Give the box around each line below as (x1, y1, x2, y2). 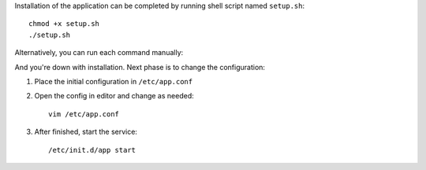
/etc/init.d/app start (48, 146, 136, 154)
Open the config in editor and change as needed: (34, 91, 194, 101)
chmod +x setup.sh (28, 20, 100, 28)
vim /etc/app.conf (48, 109, 120, 118)
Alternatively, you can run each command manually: (14, 48, 184, 57)
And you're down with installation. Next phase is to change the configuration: (14, 62, 266, 72)
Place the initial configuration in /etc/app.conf (34, 76, 193, 86)
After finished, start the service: (34, 127, 138, 137)
